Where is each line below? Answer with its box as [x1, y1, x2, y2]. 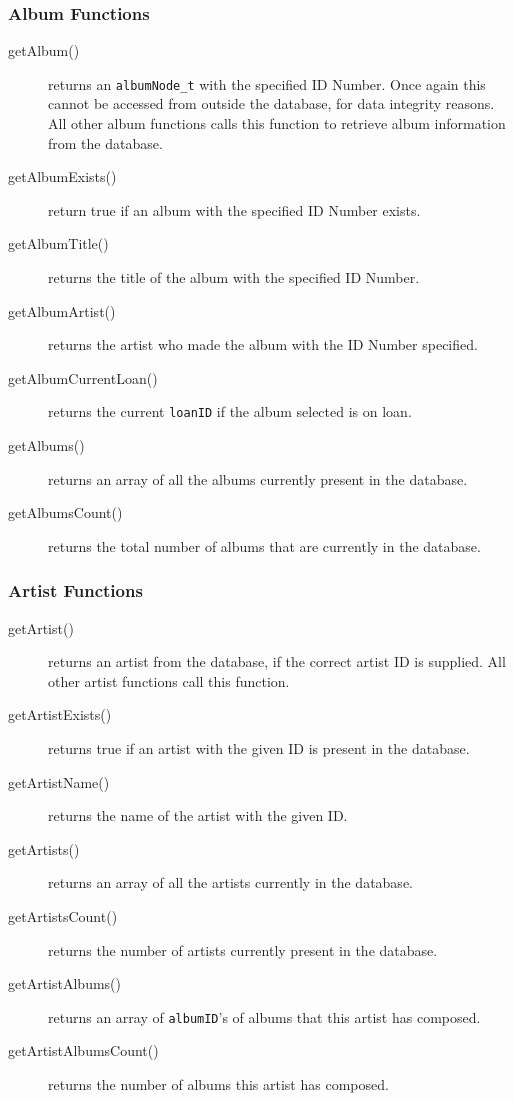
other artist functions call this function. [48, 670, 290, 691]
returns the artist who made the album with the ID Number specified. [48, 334, 478, 355]
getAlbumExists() [8, 166, 117, 187]
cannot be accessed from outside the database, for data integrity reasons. [48, 93, 495, 114]
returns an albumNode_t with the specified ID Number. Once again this [48, 73, 486, 94]
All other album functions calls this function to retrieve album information [48, 113, 506, 134]
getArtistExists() [8, 704, 112, 725]
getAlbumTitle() [8, 233, 109, 254]
